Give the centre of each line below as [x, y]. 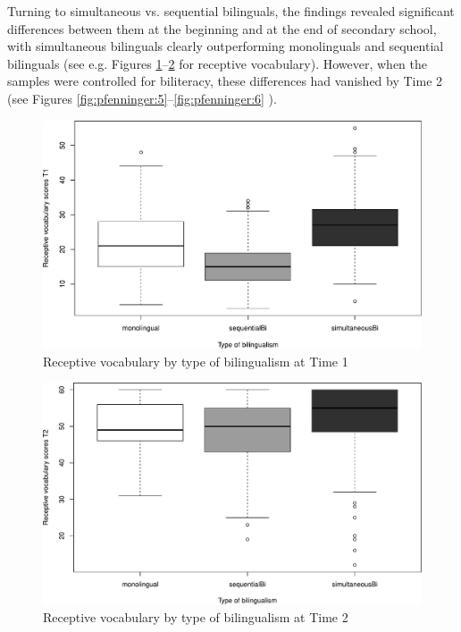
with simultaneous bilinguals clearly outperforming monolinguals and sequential [226, 46]
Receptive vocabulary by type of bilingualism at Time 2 [196, 616]
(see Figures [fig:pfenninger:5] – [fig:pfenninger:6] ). [142, 98]
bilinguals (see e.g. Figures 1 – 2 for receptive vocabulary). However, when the [217, 63]
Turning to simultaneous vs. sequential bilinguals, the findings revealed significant [231, 11]
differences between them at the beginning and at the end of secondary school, [222, 28]
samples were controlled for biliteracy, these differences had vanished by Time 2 [225, 81]
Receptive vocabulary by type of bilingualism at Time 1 [196, 361]
